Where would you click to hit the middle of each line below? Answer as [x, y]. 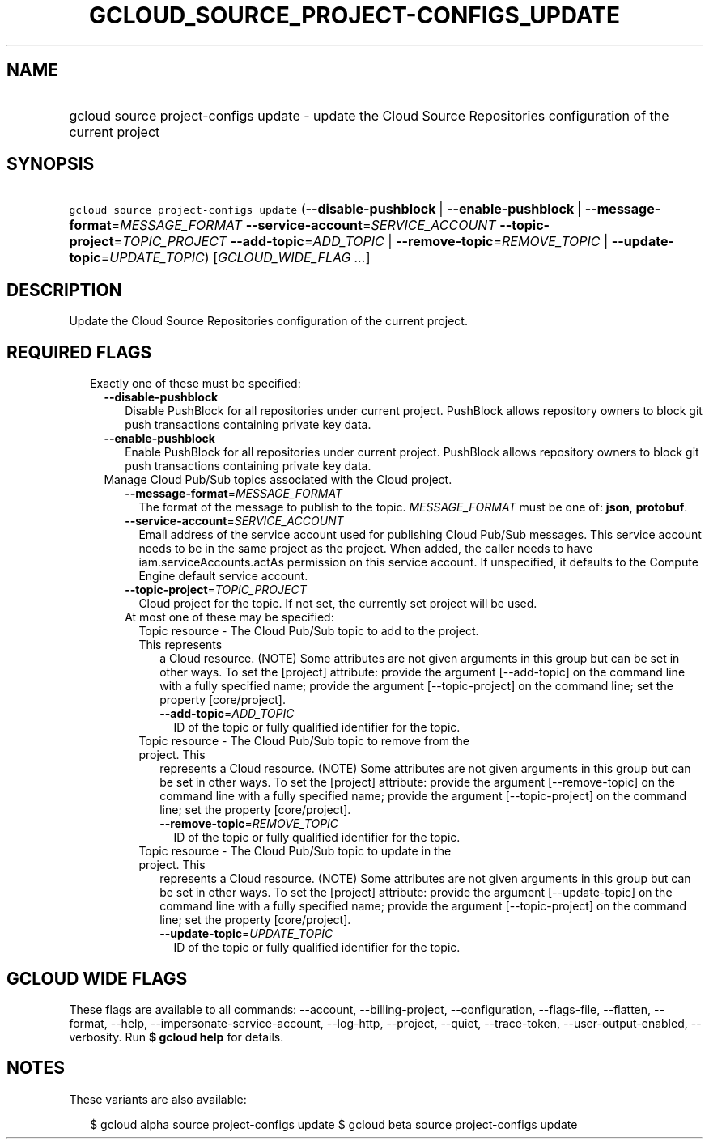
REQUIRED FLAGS [79, 352]
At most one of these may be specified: [229, 617]
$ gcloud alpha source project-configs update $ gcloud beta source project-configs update [334, 1124]
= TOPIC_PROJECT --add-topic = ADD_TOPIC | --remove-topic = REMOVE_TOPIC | [361, 242]
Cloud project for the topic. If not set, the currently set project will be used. [338, 604]
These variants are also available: [158, 1099]
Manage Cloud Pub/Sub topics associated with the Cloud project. [278, 480]
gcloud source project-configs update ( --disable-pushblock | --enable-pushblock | [325, 209]
